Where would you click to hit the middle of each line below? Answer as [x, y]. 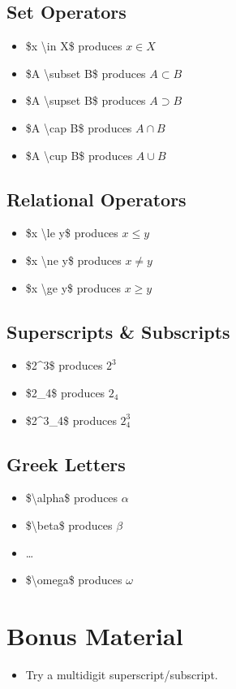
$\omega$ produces [74, 580]
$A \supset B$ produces [86, 100]
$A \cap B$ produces [79, 127]
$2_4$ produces [65, 392]
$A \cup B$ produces [79, 155]
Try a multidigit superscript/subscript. [122, 674]
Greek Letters [66, 464]
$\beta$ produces [69, 524]
